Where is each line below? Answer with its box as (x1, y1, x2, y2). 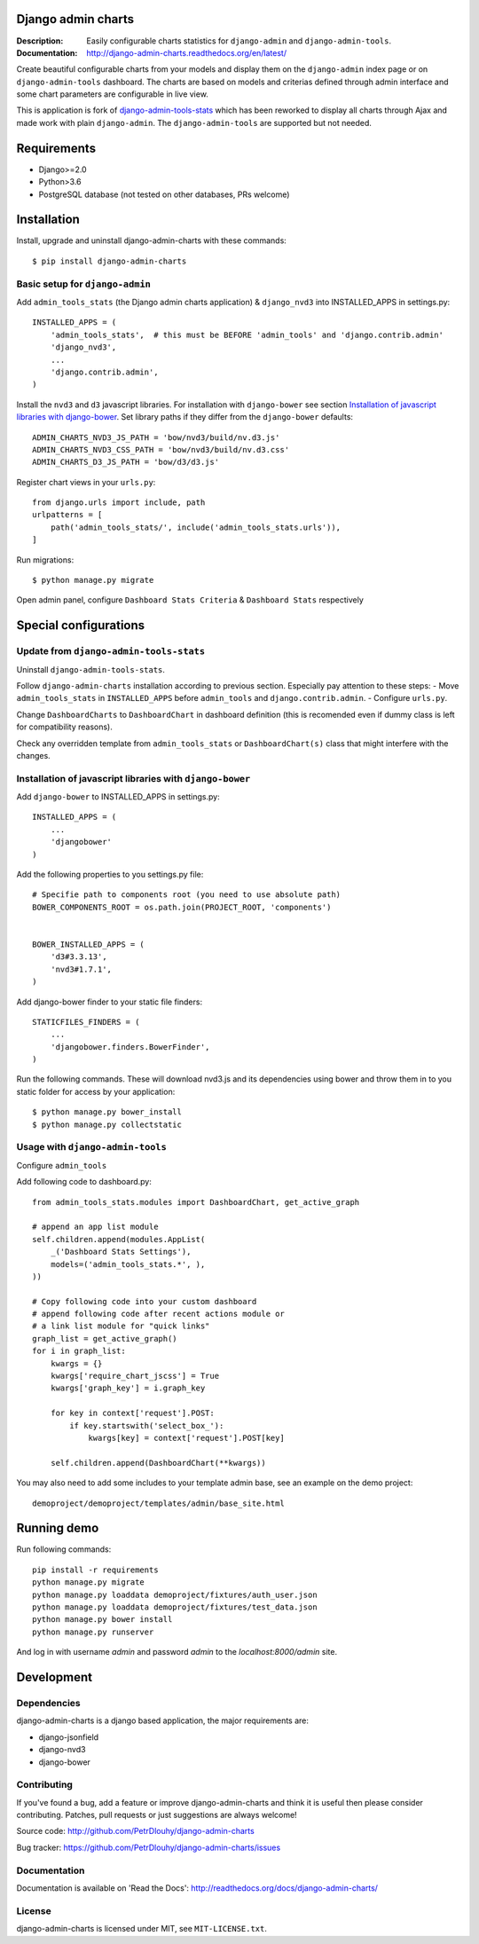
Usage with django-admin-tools (16, 1141, 168, 1153)
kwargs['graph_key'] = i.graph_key (50, 1383, 206, 1393)
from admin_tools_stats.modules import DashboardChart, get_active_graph (32, 1197, 360, 1207)
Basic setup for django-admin (16, 278, 151, 290)
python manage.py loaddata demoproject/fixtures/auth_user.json (32, 1589, 318, 1600)
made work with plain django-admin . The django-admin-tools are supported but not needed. (16, 117, 373, 128)
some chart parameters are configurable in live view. (16, 89, 208, 99)
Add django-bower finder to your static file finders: (16, 996, 203, 1007)
